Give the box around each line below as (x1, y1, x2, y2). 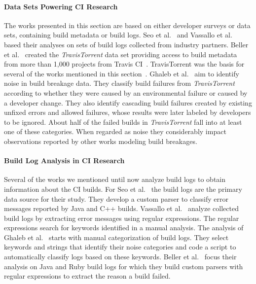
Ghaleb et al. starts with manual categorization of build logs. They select (4, 232, 229, 242)
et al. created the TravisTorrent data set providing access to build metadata (4, 49, 237, 59)
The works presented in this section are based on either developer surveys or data (4, 20, 251, 30)
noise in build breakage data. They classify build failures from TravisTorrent (4, 78, 235, 88)
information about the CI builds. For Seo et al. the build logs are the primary (4, 183, 242, 194)
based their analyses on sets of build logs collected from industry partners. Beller (4, 39, 249, 49)
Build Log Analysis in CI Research (4, 155, 125, 166)
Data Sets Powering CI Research (4, 1, 118, 11)
